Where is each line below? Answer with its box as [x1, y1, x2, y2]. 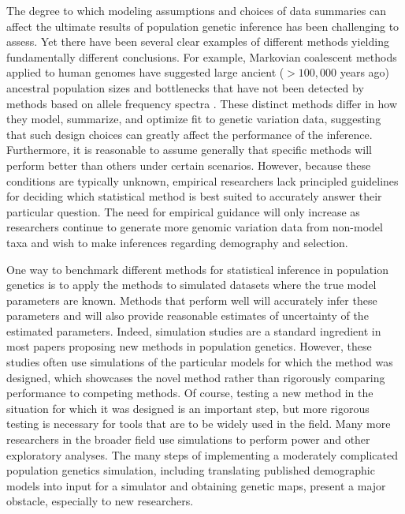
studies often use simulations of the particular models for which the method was [6, 354, 393, 370]
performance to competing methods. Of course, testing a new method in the [6, 385, 373, 401]
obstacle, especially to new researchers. [6, 493, 194, 509]
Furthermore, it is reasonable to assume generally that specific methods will [6, 141, 373, 158]
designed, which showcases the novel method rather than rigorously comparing [6, 369, 385, 385]
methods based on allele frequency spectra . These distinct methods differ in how [6, 95, 397, 111]
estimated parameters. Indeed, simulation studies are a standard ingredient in [6, 322, 381, 339]
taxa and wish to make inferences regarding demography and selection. [6, 234, 348, 250]
